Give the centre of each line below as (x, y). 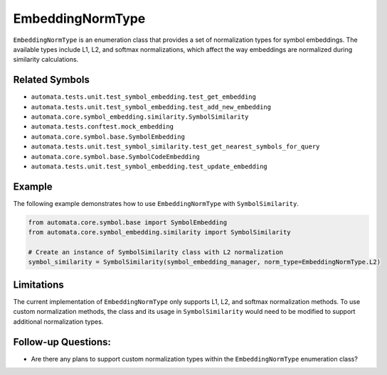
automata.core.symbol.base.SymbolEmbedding (108, 136)
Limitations (38, 284)
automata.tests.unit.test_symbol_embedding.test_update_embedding (149, 166)
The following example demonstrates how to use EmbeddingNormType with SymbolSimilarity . (156, 203)
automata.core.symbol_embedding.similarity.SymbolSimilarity (140, 117)
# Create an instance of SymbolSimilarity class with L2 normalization (156, 252)
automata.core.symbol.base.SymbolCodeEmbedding (116, 157)
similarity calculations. (46, 60)
